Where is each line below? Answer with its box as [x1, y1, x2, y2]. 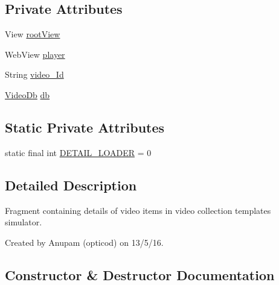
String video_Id [5, 68, 64, 81]
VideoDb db [5, 88, 50, 101]
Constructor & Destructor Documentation [5, 265, 275, 284]
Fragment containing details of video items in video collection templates [5, 204, 271, 216]
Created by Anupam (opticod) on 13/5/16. [5, 236, 164, 248]
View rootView [5, 28, 60, 40]
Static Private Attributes [5, 117, 165, 136]
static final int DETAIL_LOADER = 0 [5, 146, 152, 158]
